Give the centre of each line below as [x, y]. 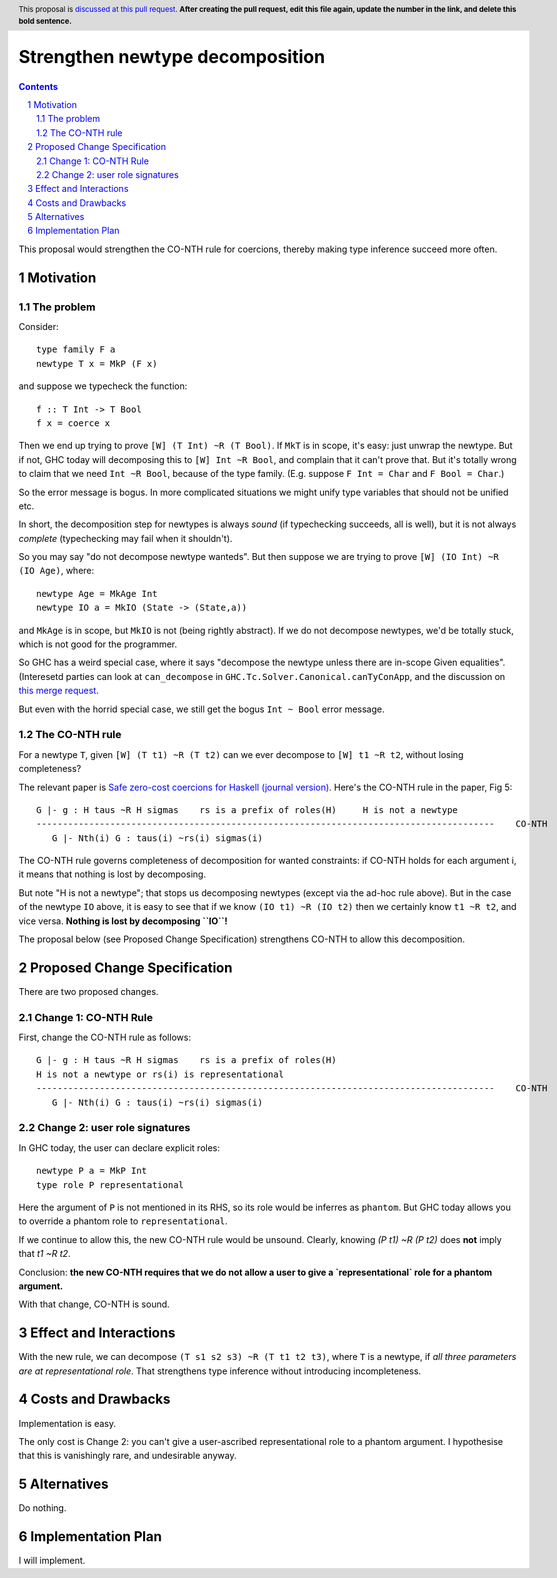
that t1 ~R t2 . [44, 1254]
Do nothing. [42, 1508]
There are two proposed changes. [88, 991]
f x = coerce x [73, 423]
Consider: [38, 326]
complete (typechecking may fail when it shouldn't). [125, 538]
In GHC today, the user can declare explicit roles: [119, 1147]
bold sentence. [45, 21]
